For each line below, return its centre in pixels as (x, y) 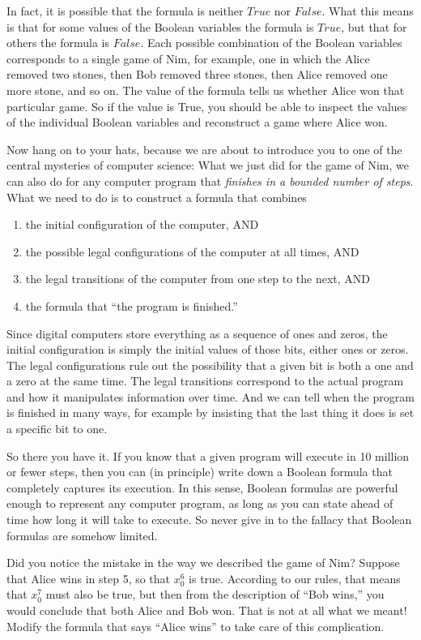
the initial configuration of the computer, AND (142, 224)
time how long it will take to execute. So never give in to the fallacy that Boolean (209, 520)
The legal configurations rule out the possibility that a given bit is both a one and (210, 365)
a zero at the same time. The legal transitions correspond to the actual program (205, 381)
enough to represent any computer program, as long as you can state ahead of (200, 503)
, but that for (374, 26)
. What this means (368, 11)
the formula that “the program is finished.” (132, 305)
